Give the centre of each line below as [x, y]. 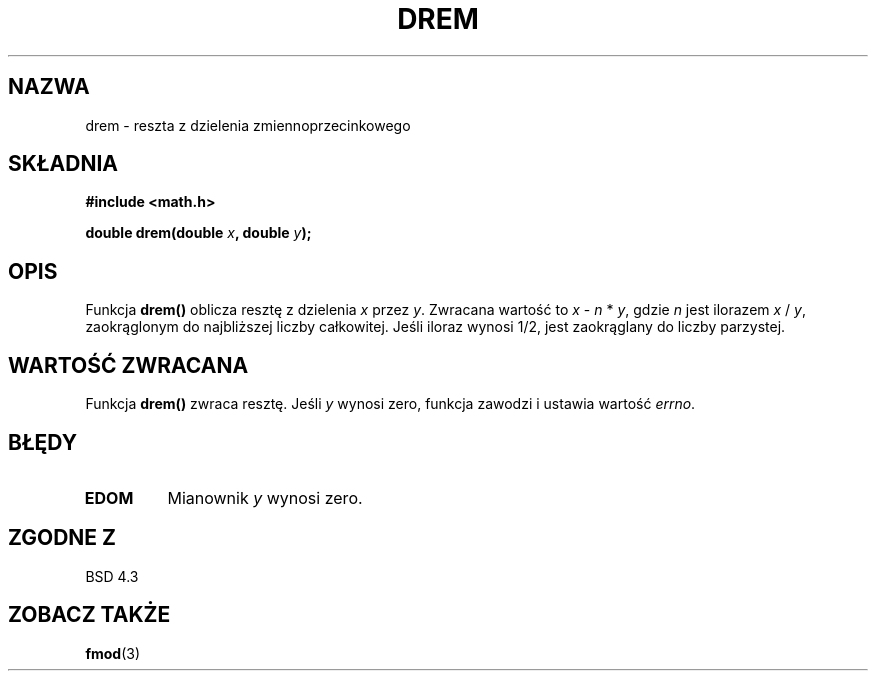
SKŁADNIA [63, 164]
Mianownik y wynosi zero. [265, 497]
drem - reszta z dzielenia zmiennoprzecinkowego [248, 125]
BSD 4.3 [112, 576]
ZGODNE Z [62, 538]
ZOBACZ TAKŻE [89, 615]
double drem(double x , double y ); [198, 233]
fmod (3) [113, 653]
